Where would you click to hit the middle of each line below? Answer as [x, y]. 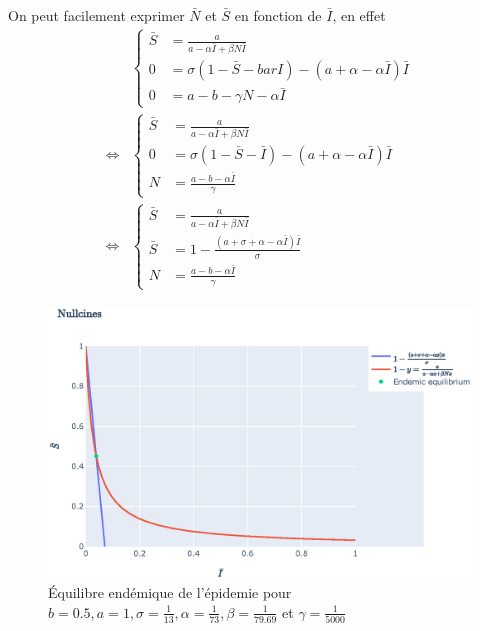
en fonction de [278, 15]
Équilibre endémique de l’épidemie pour [170, 592]
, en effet [359, 15]
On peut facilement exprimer [96, 15]
